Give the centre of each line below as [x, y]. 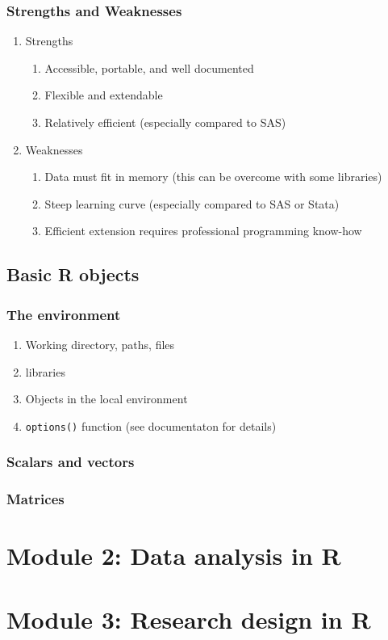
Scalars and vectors [71, 462]
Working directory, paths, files [100, 344]
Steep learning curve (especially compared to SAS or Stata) [192, 203]
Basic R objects [73, 274]
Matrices [35, 499]
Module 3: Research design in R [189, 619]
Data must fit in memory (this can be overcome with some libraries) [213, 177]
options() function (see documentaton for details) [151, 425]
